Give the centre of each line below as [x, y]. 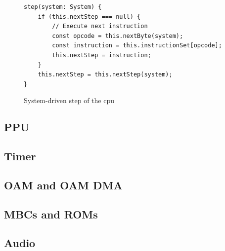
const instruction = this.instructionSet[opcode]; [137, 46]
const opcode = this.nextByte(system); [118, 36]
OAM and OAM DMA [63, 185]
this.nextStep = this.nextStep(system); [105, 75]
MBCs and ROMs [51, 214]
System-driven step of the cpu [69, 100]
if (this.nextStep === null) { [89, 17]
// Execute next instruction [100, 26]
